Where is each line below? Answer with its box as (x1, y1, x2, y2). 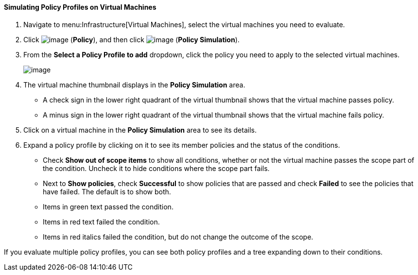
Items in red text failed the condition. (43, 217, 160, 226)
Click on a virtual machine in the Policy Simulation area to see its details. (23, 125, 257, 134)
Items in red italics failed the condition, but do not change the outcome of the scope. (43, 232, 313, 241)
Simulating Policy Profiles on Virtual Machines (4, 3, 157, 11)
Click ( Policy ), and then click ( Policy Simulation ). (23, 35, 240, 44)
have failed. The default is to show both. (43, 187, 171, 196)
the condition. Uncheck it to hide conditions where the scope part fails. (43, 164, 270, 172)
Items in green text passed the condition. (43, 202, 174, 211)
